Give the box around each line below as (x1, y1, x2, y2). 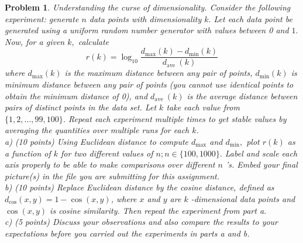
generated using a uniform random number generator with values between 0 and (5, 24, 289, 36)
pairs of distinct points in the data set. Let (5, 101, 157, 113)
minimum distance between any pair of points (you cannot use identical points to (5, 78, 294, 91)
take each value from (166, 101, 240, 113)
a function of (5, 147, 51, 159)
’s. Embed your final (225, 158, 298, 171)
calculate (78, 35, 109, 47)
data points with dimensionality (89, 12, 202, 25)
